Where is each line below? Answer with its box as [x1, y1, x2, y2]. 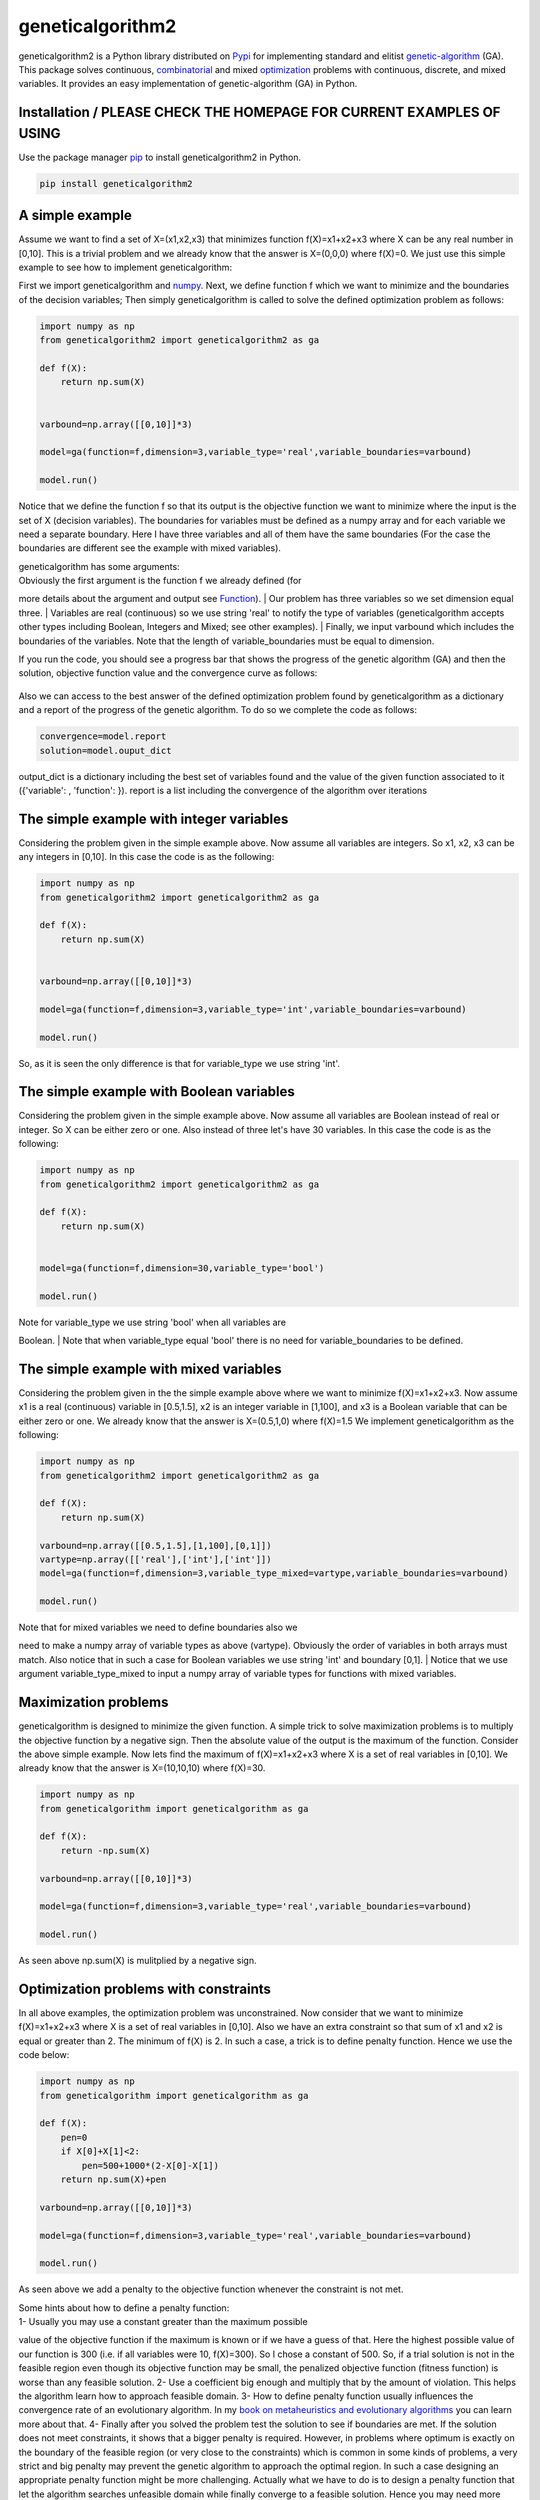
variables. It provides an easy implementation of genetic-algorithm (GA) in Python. [18, 78, 358, 90]
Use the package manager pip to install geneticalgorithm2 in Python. [18, 151, 302, 163]
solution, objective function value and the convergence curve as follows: [18, 667, 318, 679]
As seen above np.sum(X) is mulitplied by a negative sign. [18, 1955, 257, 1967]
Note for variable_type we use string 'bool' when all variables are [18, 1316, 287, 1328]
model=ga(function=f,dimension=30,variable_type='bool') [39, 1262, 325, 1274]
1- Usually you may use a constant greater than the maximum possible [18, 2316, 309, 2328]
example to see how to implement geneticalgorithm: [18, 261, 233, 274]
